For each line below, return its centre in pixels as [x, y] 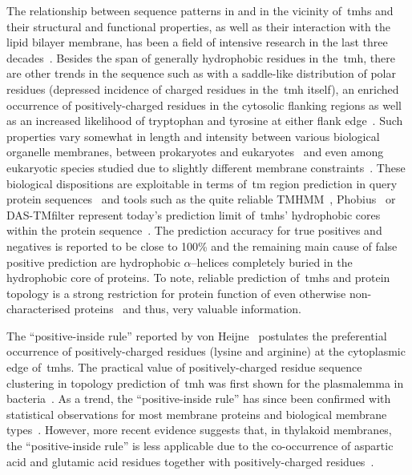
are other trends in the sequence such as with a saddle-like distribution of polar [201, 73]
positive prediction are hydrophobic [93, 262]
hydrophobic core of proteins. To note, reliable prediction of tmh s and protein [198, 278]
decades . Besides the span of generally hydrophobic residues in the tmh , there [201, 57]
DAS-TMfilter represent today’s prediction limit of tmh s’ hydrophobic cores [194, 214]
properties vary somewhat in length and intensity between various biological [193, 136]
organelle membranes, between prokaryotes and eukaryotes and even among [195, 152]
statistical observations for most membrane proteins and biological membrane [197, 414]
